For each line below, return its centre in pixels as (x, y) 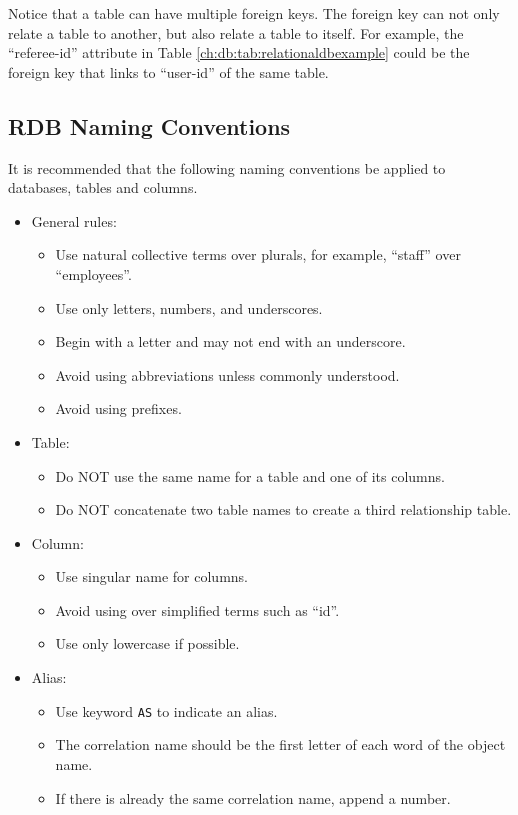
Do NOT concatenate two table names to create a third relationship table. (283, 509)
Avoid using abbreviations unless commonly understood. (227, 374)
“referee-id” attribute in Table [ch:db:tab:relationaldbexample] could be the (239, 52)
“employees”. (93, 273)
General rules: (74, 220)
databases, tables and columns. (103, 187)
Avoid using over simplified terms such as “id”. (197, 609)
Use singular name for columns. (152, 576)
